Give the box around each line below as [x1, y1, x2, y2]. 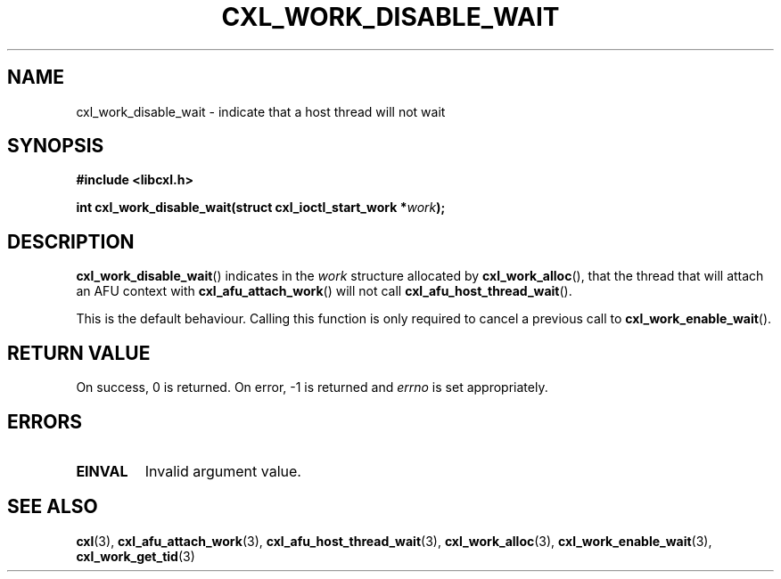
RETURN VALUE [7, 341, 151, 364]
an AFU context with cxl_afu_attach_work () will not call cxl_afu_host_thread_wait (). [76, 283, 572, 299]
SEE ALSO [7, 495, 98, 518]
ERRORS [7, 410, 83, 433]
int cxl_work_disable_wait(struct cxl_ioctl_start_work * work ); [76, 200, 446, 216]
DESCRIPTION [7, 230, 135, 253]
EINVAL [76, 461, 128, 480]
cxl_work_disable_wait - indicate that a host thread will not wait [76, 103, 446, 119]
